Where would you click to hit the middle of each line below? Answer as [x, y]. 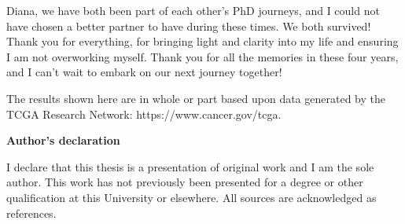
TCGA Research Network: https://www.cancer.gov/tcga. [144, 114]
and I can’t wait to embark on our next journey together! [144, 72]
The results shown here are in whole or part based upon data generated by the [196, 98]
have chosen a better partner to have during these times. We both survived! [189, 26]
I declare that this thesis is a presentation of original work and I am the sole [190, 166]
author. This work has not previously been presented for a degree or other [185, 182]
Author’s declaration [63, 140]
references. [31, 213]
